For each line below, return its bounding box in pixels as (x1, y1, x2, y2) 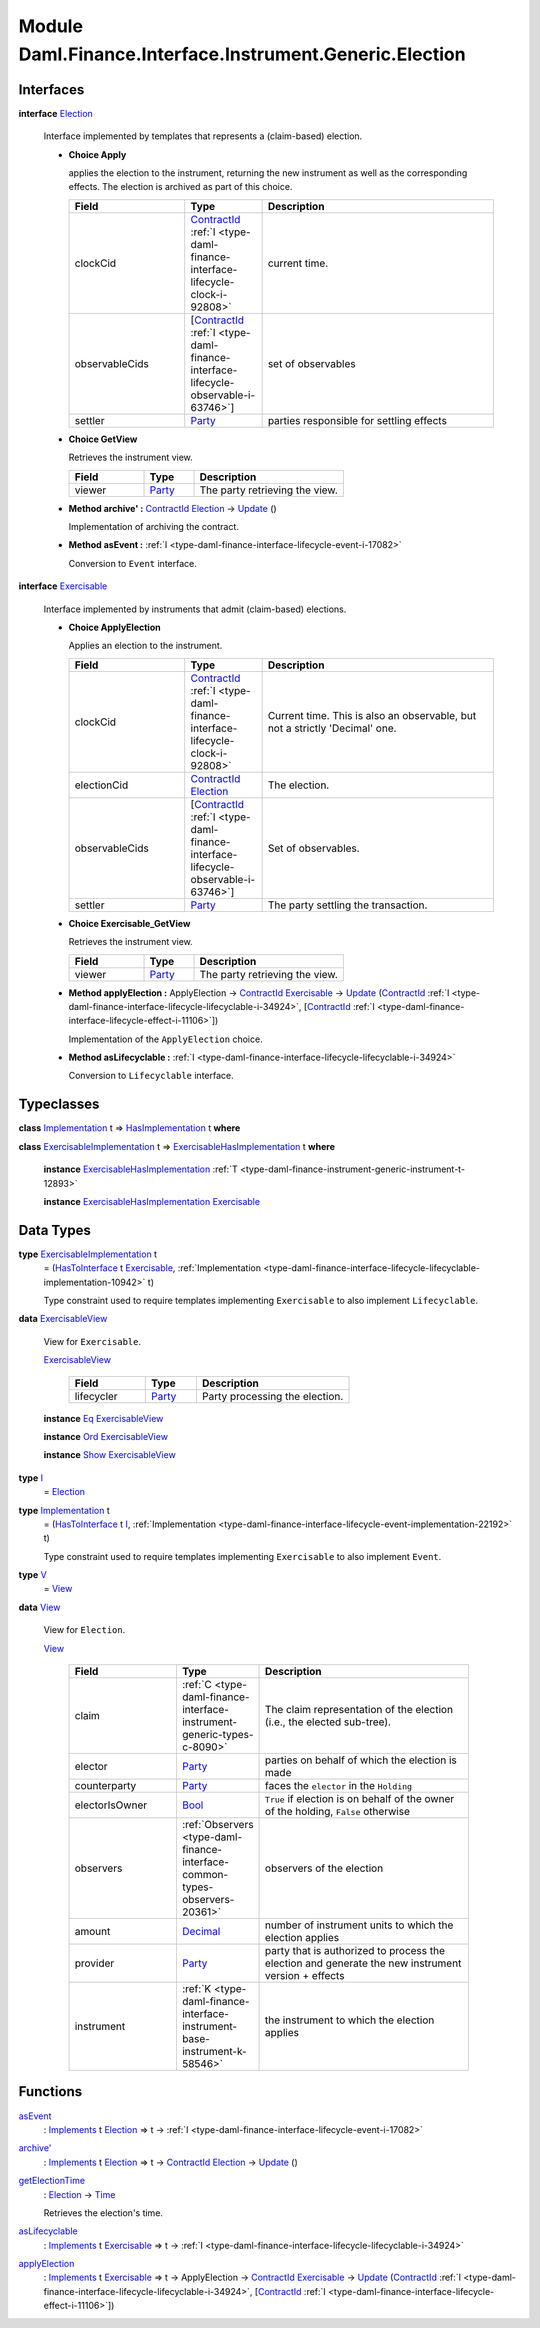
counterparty (74, 1779, 137, 1793)
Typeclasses (18, 1096, 100, 1113)
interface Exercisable (18, 580, 108, 592)
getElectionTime (18, 2175, 85, 2187)
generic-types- (181, 1728, 254, 1742)
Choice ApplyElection (68, 621, 161, 633)
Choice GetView (68, 433, 138, 445)
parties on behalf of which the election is (265, 1753, 457, 1767)
